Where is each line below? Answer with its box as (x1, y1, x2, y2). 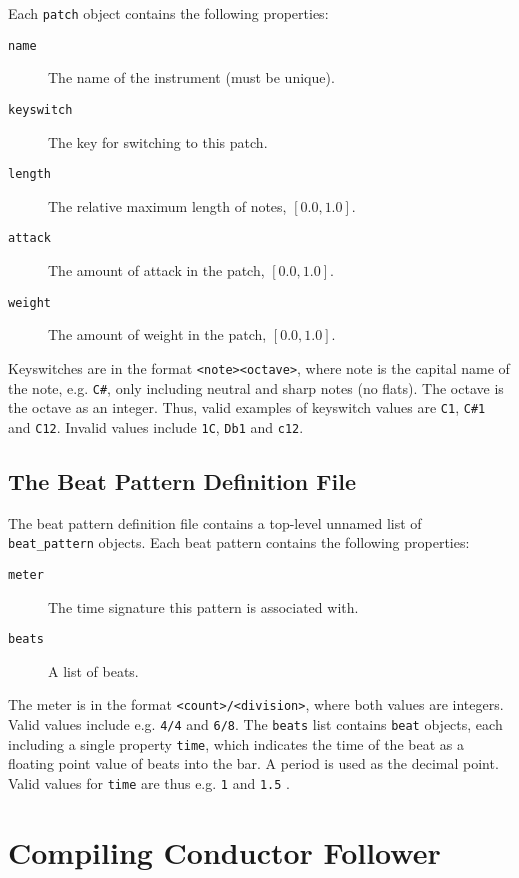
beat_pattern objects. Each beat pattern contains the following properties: (8, 532, 470, 553)
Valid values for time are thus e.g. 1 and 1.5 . (8, 773, 290, 794)
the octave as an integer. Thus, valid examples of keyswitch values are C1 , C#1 (8, 397, 486, 418)
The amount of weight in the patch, (48, 324, 267, 345)
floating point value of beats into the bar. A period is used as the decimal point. (8, 753, 499, 774)
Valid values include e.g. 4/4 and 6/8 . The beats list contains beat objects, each (8, 714, 503, 735)
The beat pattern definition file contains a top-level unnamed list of (8, 512, 422, 533)
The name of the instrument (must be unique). (48, 67, 335, 88)
